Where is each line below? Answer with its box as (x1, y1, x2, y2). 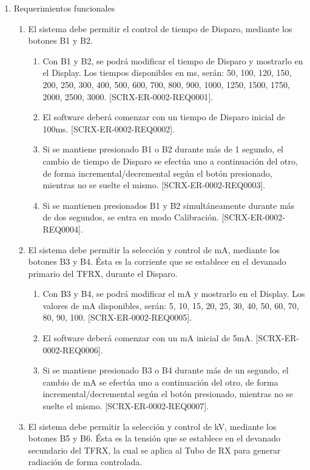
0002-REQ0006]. (42, 343, 103, 356)
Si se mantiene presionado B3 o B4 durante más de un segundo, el (42, 364, 289, 376)
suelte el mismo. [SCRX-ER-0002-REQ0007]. (42, 400, 209, 412)
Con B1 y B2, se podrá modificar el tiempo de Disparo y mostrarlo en (42, 54, 303, 67)
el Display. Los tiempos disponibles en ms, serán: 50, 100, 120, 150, (42, 66, 292, 79)
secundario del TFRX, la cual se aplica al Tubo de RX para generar (28, 443, 281, 456)
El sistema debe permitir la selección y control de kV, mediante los (28, 420, 277, 432)
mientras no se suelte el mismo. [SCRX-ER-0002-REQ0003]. (42, 179, 266, 191)
